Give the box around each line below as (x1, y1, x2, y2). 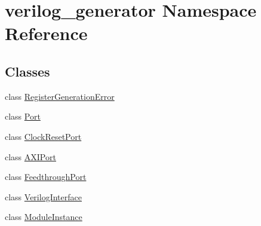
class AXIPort (5, 150, 56, 163)
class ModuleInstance (5, 210, 82, 223)
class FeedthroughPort (5, 170, 87, 183)
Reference (5, 21, 88, 45)
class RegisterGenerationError (5, 90, 115, 102)
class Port (5, 110, 41, 123)
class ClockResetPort (5, 130, 82, 142)
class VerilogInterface (5, 190, 82, 203)
